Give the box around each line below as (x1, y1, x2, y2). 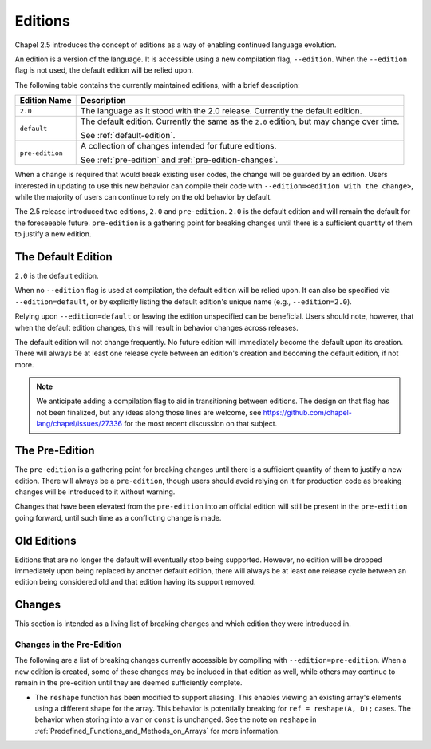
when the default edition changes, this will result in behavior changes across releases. (14, 323, 299, 332)
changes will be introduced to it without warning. (14, 487, 176, 497)
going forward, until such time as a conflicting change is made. (14, 513, 222, 522)
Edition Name (19, 95, 72, 106)
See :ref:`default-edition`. (80, 130, 176, 141)
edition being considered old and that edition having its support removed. (14, 577, 256, 587)
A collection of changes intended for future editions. (80, 141, 277, 152)
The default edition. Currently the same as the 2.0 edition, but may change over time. (80, 116, 400, 127)
